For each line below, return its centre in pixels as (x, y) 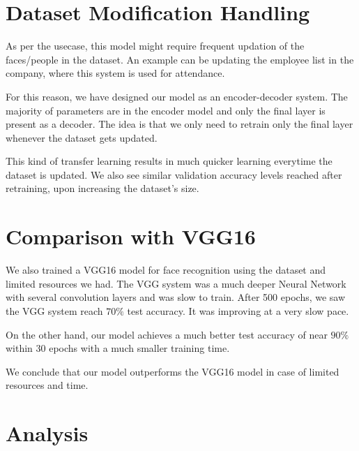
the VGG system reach (54, 310)
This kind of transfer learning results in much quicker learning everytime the (169, 161)
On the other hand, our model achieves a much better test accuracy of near (167, 334)
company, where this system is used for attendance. (115, 73)
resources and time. (47, 385)
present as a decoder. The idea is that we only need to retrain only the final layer (179, 124)
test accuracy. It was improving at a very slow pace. (238, 310)
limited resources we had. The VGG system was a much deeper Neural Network (176, 283)
